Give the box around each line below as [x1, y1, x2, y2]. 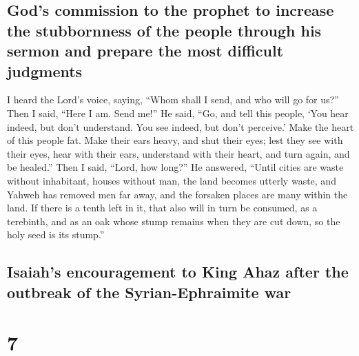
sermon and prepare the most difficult [7, 40, 284, 61]
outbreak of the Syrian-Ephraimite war [7, 281, 291, 302]
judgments [7, 60, 83, 81]
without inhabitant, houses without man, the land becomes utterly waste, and [7, 173, 336, 187]
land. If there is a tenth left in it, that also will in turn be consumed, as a [7, 200, 318, 215]
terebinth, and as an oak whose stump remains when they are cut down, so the [7, 213, 340, 228]
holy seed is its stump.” [7, 227, 105, 242]
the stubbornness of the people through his [7, 19, 322, 41]
